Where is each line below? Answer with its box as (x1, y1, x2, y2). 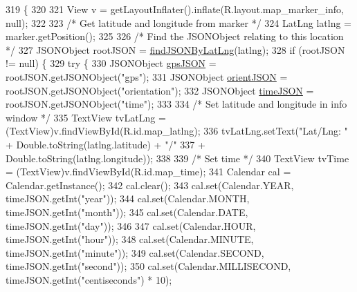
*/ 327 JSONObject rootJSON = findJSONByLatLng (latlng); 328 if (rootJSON (6, 42, 345, 57)
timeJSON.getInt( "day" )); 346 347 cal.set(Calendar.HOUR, (6, 218, 256, 233)
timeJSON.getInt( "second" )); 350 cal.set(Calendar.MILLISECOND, (6, 259, 291, 273)
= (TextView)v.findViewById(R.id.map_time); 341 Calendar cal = (6, 164, 291, 179)
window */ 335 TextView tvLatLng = (6, 110, 166, 124)
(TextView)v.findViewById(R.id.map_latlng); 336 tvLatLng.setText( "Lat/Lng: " (6, 124, 348, 138)
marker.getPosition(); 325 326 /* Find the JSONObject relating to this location (6, 29, 344, 43)
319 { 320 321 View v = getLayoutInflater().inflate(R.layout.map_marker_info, (6, 2, 344, 16)
